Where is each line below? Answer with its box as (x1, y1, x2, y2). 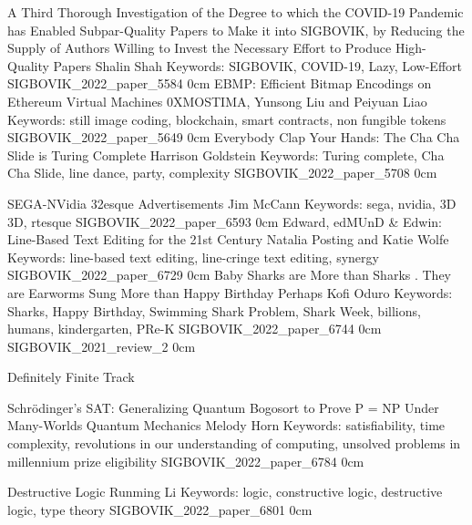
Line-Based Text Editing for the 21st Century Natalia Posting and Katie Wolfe (7, 230, 449, 249)
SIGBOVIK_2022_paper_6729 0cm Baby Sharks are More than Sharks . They (7, 265, 452, 284)
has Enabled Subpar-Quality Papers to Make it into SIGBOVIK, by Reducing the (7, 20, 465, 39)
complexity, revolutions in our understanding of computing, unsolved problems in (7, 434, 461, 453)
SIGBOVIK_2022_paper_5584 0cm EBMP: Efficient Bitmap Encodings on (7, 74, 432, 93)
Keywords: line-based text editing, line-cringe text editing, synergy (7, 247, 379, 266)
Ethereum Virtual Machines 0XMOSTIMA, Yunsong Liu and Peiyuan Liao (7, 91, 427, 110)
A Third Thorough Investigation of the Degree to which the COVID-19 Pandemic (7, 3, 464, 21)
